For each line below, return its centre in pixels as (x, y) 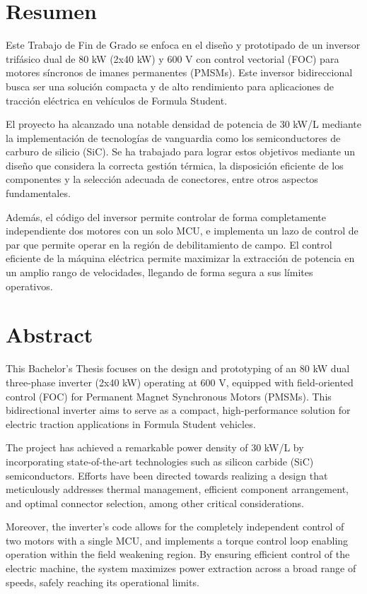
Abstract (49, 334)
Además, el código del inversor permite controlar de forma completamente (166, 216)
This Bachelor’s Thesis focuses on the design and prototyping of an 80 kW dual (178, 368)
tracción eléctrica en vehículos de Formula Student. (117, 100)
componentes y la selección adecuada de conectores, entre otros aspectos (162, 179)
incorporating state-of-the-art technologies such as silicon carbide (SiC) (160, 461)
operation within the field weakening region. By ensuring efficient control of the (178, 554)
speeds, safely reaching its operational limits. (103, 582)
